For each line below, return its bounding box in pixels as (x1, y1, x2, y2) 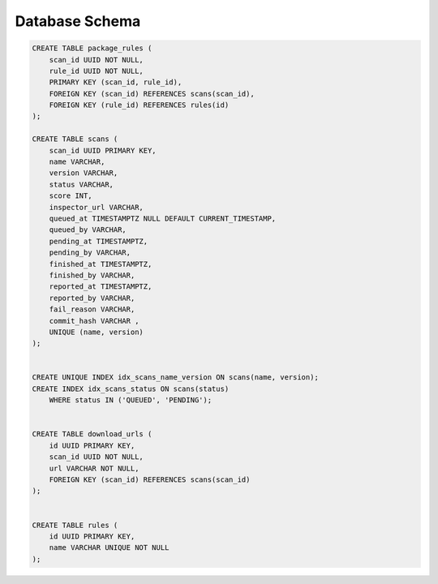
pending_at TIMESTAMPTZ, (49, 236, 148, 246)
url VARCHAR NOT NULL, (49, 463, 140, 473)
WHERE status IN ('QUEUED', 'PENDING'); (49, 396, 213, 405)
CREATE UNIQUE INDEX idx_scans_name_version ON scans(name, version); (32, 373, 320, 382)
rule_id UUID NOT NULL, (49, 66, 144, 75)
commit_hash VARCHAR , (49, 316, 140, 325)
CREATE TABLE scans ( (32, 135, 118, 144)
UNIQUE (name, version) (49, 327, 144, 337)
